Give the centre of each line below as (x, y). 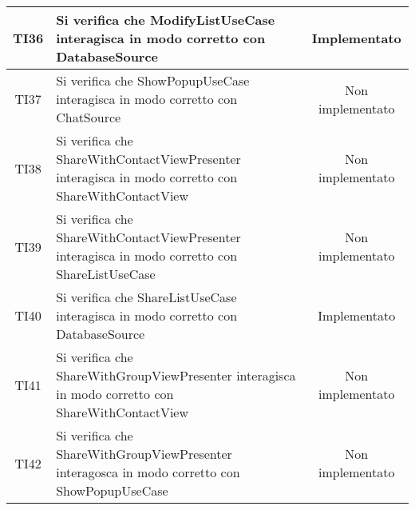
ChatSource (89, 117)
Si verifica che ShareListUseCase (146, 297)
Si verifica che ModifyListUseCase (166, 20)
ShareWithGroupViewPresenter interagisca (176, 375)
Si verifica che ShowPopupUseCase (153, 80)
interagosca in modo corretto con (148, 472)
